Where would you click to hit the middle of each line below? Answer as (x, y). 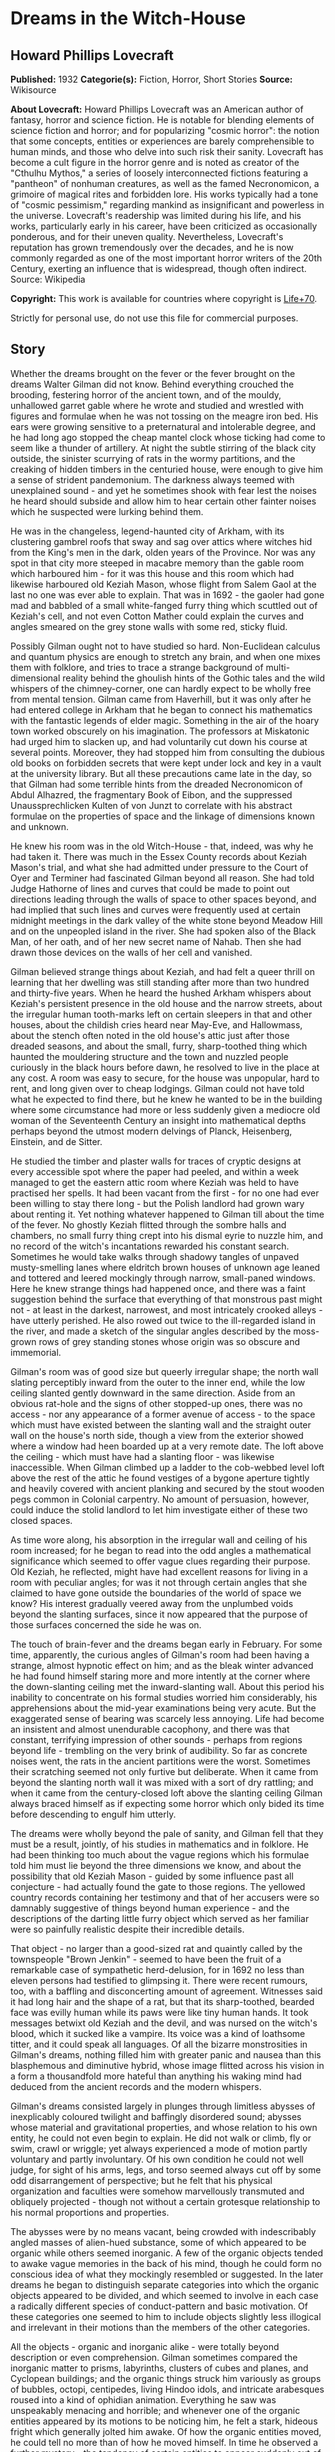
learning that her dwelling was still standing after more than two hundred (160, 982)
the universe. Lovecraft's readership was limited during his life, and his (156, 215)
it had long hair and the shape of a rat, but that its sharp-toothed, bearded (162, 2001)
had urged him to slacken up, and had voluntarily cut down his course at (159, 741)
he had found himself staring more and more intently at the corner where (160, 1676)
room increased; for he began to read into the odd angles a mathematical (161, 1550)
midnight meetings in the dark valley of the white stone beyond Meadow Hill (166, 920)
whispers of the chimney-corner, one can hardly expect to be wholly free (161, 688)
